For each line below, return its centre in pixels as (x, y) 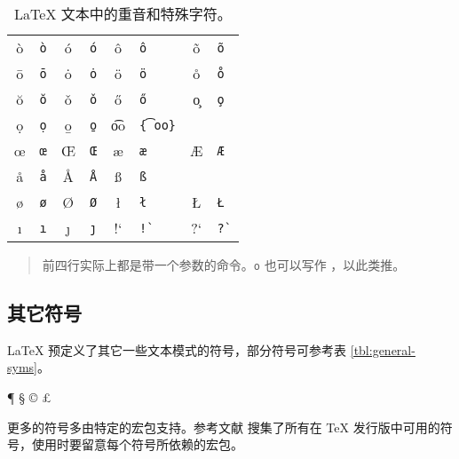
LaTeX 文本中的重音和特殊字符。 (123, 14)
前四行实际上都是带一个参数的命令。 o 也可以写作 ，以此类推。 (224, 265)
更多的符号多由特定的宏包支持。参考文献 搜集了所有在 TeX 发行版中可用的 (224, 427)
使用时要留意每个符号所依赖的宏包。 (137, 444)
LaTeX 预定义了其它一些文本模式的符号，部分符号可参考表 (177, 349)
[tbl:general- (383, 349)
